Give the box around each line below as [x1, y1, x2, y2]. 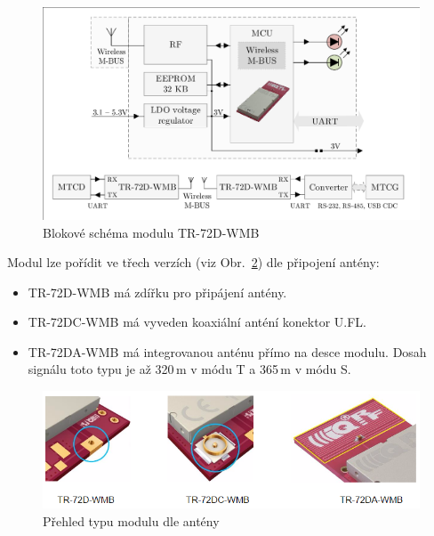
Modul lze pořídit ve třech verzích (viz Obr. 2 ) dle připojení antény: [7, 253, 380, 272]
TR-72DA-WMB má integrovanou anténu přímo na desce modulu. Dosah [28, 342, 427, 361]
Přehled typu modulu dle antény [43, 511, 220, 530]
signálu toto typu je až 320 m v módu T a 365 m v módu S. [28, 360, 351, 378]
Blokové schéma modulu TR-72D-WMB [43, 223, 260, 241]
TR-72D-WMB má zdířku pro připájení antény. [28, 282, 287, 301]
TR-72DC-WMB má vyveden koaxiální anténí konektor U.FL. [28, 313, 366, 331]
